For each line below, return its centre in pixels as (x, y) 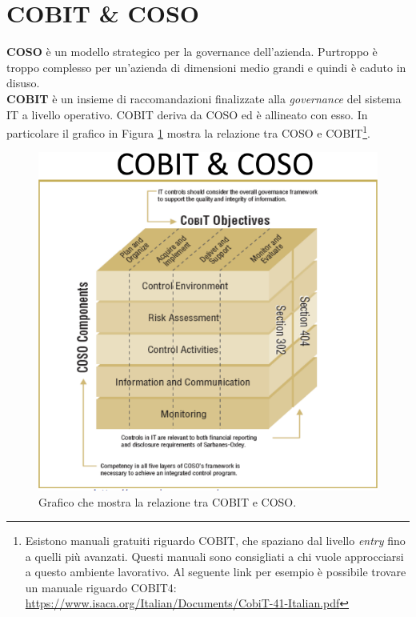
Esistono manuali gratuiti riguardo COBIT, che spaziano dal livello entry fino (215, 541)
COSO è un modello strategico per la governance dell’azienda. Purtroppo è (192, 52)
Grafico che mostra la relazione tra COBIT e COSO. (168, 501)
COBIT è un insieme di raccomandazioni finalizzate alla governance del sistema (204, 98)
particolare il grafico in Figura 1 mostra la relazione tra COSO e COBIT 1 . (188, 132)
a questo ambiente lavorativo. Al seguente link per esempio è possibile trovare (216, 572)
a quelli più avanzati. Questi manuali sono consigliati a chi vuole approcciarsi (214, 556)
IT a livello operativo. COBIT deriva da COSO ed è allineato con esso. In (187, 114)
